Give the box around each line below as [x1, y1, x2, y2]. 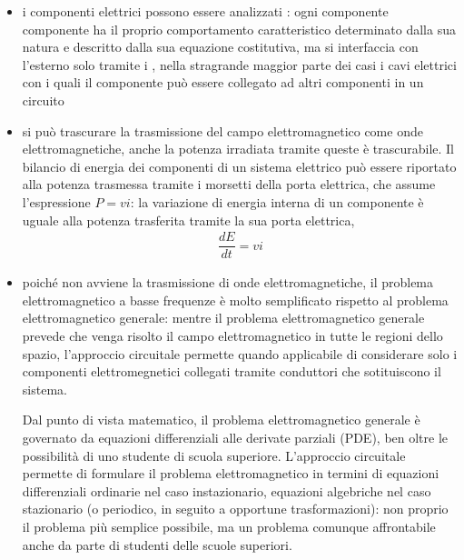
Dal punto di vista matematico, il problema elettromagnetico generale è [22, 410, 420, 429]
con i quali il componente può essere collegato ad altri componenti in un [22, 73, 424, 92]
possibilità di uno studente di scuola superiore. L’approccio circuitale [22, 445, 406, 465]
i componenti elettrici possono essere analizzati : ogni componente [22, 2, 389, 20]
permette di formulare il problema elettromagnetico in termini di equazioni [22, 464, 439, 483]
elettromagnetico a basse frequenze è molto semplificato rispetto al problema [22, 290, 449, 309]
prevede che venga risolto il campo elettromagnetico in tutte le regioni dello [22, 326, 443, 345]
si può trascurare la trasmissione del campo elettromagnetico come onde [22, 121, 423, 140]
